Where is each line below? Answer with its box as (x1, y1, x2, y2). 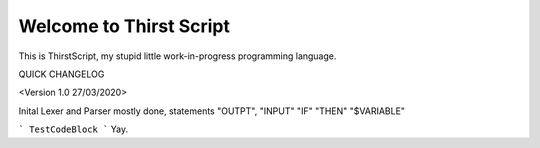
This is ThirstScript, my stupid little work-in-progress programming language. (18, 50, 337, 62)
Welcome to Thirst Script (18, 15, 230, 37)
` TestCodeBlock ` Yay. (18, 123, 129, 135)
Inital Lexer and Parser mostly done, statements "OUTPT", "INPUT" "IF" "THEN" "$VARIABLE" (18, 105, 405, 117)
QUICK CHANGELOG (18, 68, 105, 80)
